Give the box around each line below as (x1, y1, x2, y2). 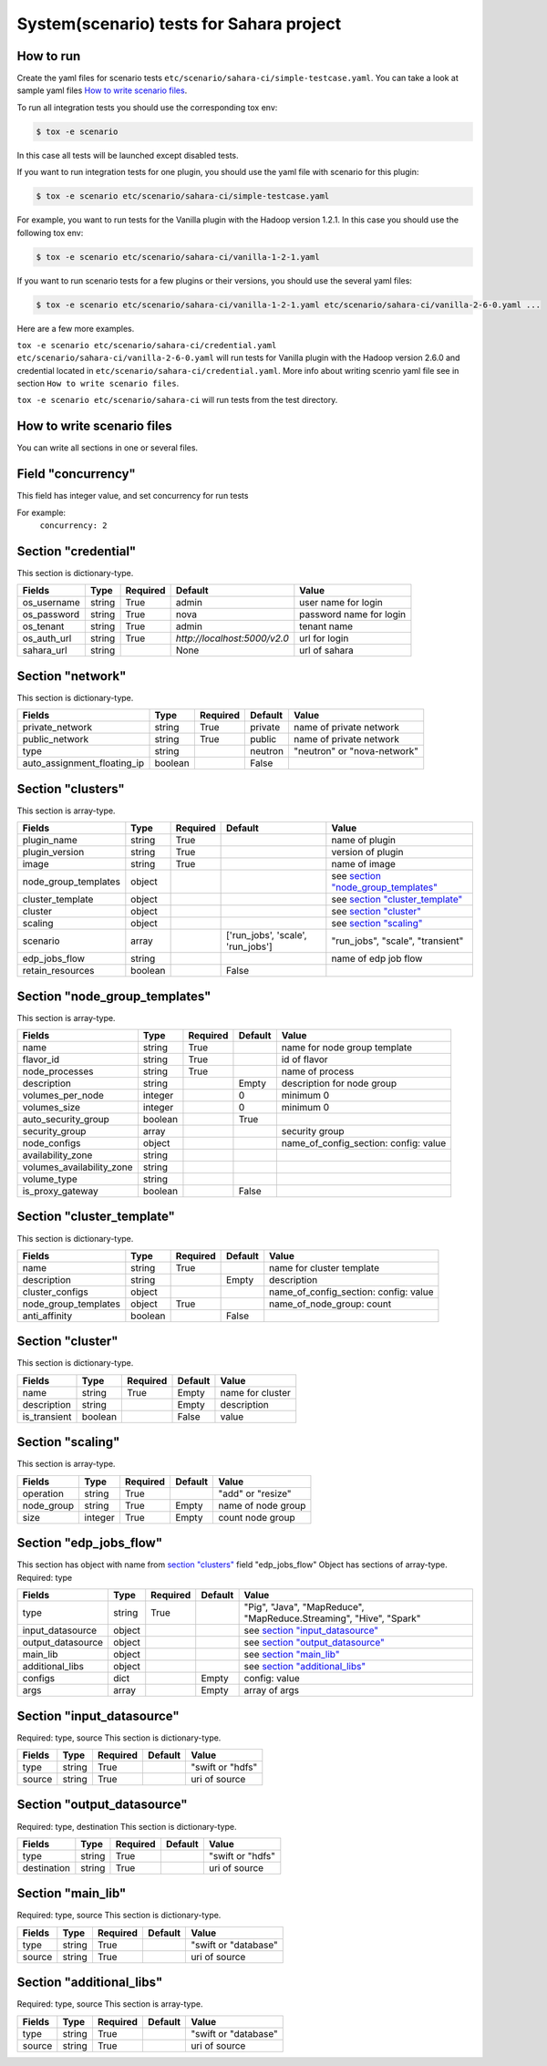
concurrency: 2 (39, 521, 108, 531)
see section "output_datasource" (243, 1637, 385, 1649)
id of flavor (281, 1053, 328, 1066)
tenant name (299, 620, 354, 633)
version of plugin (331, 846, 404, 859)
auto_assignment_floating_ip (22, 757, 145, 770)
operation (22, 1487, 64, 1500)
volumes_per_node (22, 1090, 105, 1102)
